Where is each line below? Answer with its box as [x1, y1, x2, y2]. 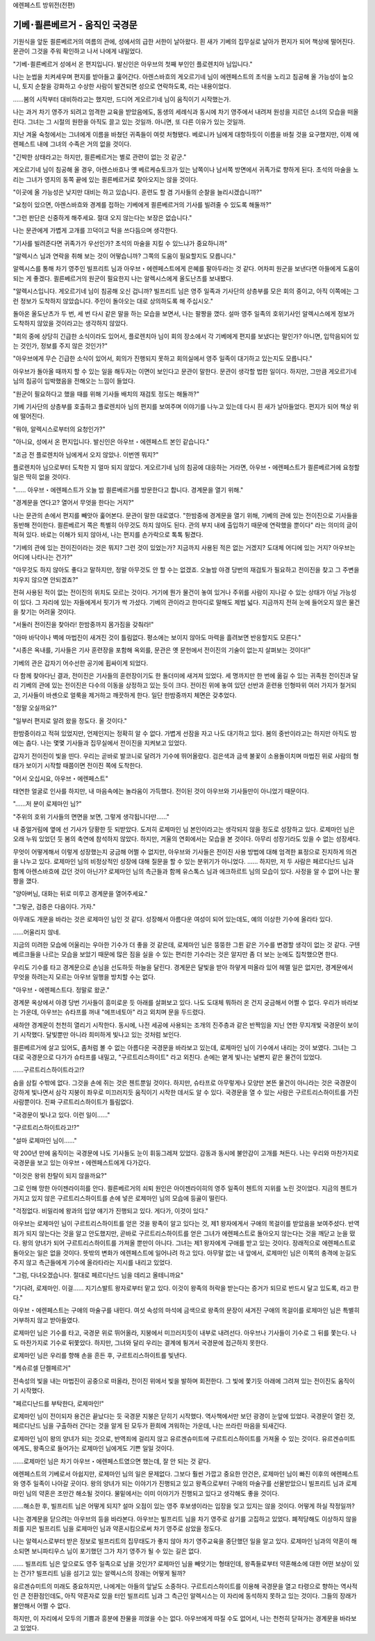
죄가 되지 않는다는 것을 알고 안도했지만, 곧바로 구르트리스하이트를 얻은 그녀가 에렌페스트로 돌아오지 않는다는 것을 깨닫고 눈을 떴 [12, 1229, 356, 1238]
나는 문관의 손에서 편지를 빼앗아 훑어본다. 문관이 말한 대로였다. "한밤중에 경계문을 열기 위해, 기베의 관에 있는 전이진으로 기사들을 [12, 511, 358, 519]
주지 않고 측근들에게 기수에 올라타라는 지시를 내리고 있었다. [12, 1258, 173, 1267]
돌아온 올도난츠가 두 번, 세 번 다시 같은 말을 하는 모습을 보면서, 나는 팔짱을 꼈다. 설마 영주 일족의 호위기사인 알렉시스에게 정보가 [12, 309, 355, 317]
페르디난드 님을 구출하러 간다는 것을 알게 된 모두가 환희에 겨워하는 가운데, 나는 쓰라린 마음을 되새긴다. [12, 1422, 287, 1430]
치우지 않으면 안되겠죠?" [12, 575, 79, 583]
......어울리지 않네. [12, 928, 61, 936]
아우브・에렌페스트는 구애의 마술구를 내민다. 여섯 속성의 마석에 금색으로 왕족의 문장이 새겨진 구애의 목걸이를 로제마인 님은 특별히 [12, 1306, 360, 1315]
